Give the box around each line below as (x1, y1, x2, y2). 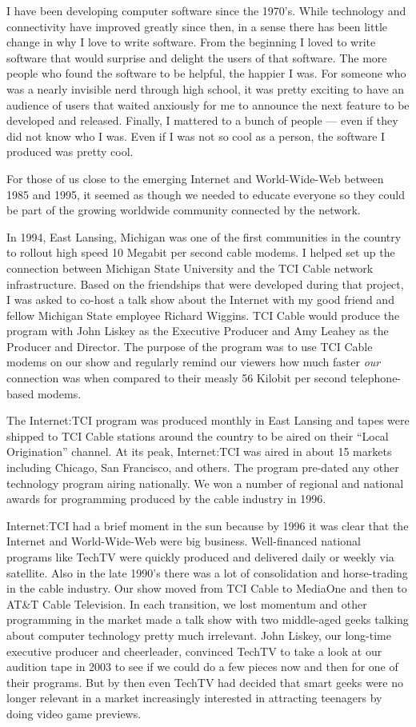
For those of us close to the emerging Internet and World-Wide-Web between (6, 170, 384, 186)
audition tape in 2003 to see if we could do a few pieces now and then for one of (6, 658, 398, 675)
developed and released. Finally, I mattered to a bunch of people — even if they (6, 112, 398, 129)
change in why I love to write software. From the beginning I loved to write (6, 34, 376, 50)
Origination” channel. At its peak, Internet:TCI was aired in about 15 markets (6, 443, 392, 460)
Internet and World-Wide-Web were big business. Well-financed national (6, 533, 361, 549)
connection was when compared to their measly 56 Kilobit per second (6, 369, 347, 386)
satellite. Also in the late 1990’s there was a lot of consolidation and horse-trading (6, 564, 408, 581)
